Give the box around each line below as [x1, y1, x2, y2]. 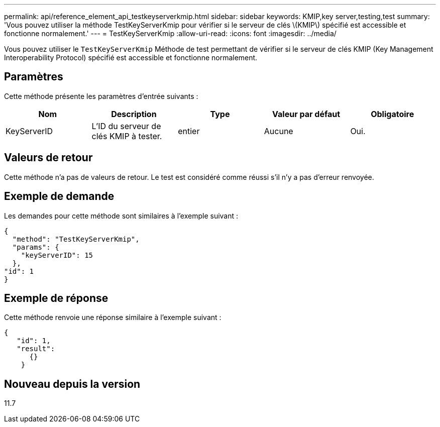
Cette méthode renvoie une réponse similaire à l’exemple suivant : [4, 313, 222, 322]
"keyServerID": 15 [21, 251, 93, 259]
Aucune [264, 126, 293, 136]
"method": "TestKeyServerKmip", [12, 235, 140, 243]
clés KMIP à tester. [91, 131, 162, 141]
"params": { [12, 243, 59, 251]
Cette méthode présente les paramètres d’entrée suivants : [4, 91, 198, 100]
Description [111, 109, 157, 119]
